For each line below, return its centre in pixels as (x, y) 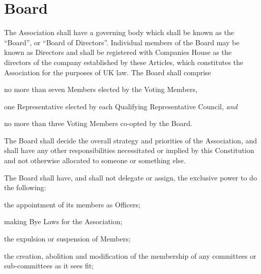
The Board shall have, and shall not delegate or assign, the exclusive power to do (130, 177)
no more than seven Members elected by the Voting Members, (101, 89)
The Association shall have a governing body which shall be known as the (119, 32)
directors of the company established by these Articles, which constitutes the (124, 62)
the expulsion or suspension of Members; (67, 239)
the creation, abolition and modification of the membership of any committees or (130, 255)
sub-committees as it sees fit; (49, 266)
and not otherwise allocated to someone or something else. (95, 160)
